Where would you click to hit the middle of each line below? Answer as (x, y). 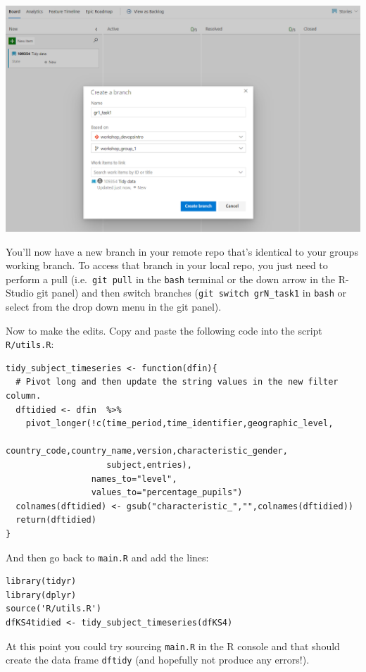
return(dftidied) (56, 520)
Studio (20, 293)
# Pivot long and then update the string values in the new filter (177, 382)
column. (24, 396)
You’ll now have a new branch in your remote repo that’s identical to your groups (182, 251)
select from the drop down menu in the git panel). (114, 306)
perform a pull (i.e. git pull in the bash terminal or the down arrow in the (171, 279)
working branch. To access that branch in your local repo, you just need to (167, 265)
